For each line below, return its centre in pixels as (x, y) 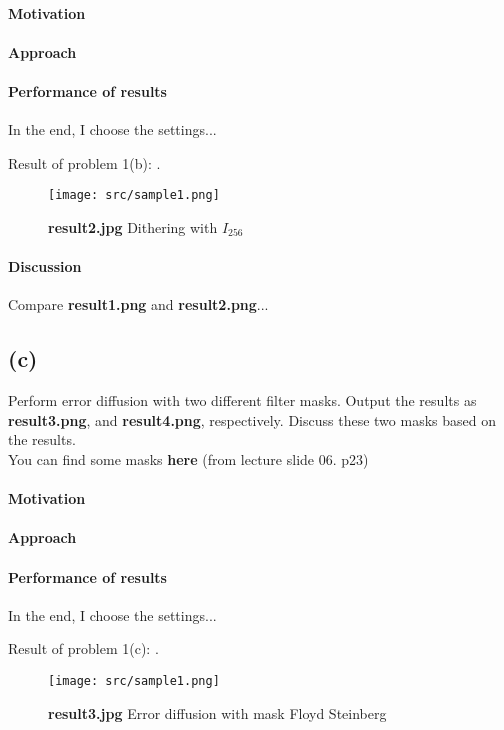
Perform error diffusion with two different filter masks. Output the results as (242, 400)
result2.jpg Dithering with (133, 227)
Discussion (45, 266)
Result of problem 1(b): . (84, 162)
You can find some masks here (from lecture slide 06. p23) (188, 458)
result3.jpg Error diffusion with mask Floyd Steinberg (217, 712)
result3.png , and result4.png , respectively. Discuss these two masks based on (252, 419)
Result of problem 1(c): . (83, 648)
